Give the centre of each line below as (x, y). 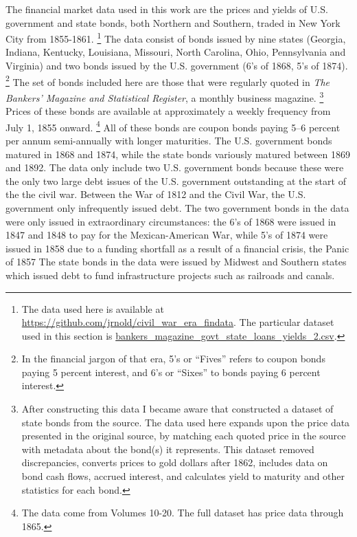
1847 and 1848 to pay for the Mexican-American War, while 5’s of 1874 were (167, 235)
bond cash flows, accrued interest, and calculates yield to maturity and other (183, 476)
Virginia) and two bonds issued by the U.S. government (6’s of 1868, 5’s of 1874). (177, 66)
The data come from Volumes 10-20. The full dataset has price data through (183, 513)
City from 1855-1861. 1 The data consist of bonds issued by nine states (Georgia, (176, 37)
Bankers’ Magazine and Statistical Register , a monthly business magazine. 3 (165, 96)
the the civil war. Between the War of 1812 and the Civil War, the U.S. (156, 194)
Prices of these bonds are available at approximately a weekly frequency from (168, 111)
